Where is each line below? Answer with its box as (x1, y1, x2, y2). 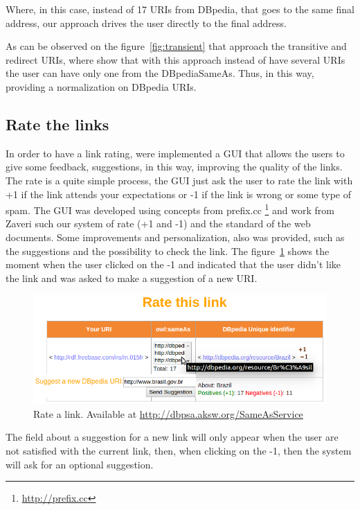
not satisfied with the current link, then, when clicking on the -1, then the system (6, 443, 352, 457)
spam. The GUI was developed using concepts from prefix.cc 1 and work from (6, 201, 334, 217)
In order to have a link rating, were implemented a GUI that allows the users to (6, 146, 345, 160)
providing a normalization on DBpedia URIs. (6, 79, 197, 94)
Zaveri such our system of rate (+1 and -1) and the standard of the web (6, 216, 311, 231)
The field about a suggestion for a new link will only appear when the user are (6, 430, 339, 444)
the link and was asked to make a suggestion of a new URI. (6, 270, 258, 285)
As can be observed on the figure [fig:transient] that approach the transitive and (6, 39, 347, 53)
